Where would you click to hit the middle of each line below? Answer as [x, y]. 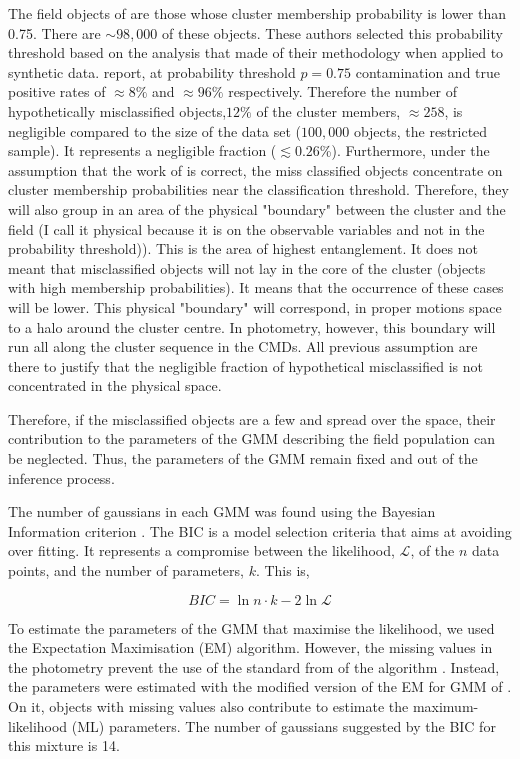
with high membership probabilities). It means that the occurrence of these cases [256, 287]
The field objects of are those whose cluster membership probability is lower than [257, 13]
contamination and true [428, 71]
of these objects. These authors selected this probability [332, 32]
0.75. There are [54, 32]
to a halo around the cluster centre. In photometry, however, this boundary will [252, 326]
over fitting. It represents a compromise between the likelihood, [201, 550]
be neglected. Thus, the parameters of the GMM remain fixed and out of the [243, 458]
